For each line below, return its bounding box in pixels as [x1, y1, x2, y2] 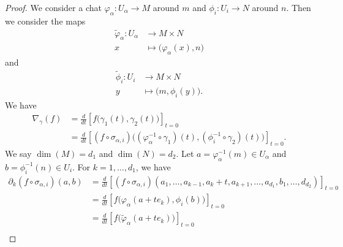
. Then [286, 1, 311, 13]
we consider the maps [5, 14, 86, 27]
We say [5, 146, 32, 159]
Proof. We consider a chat [5, 1, 102, 13]
